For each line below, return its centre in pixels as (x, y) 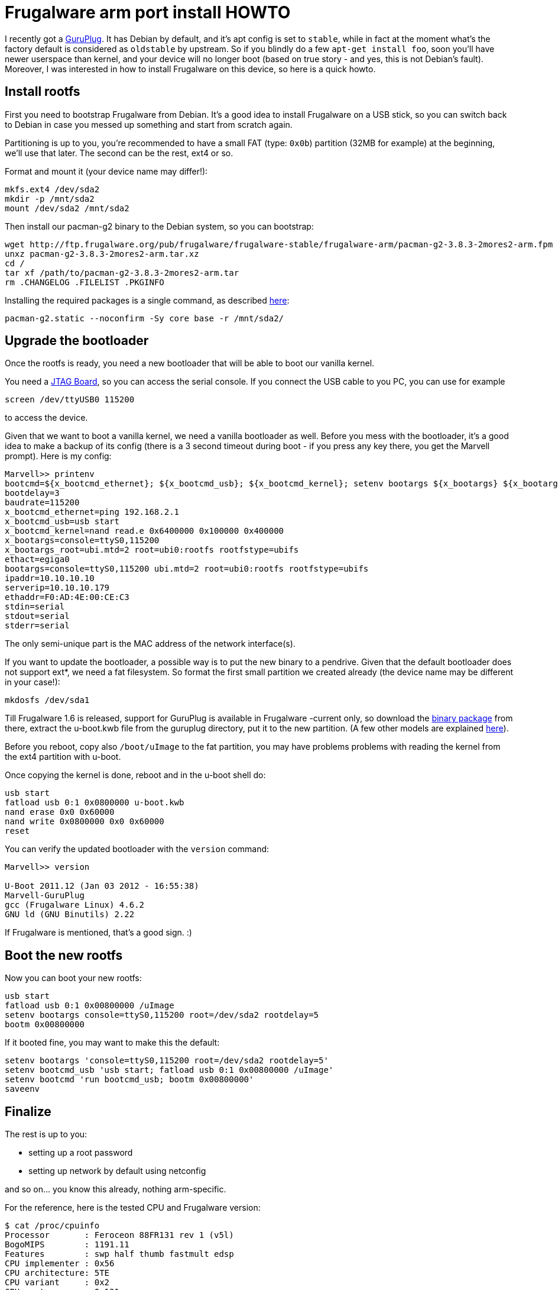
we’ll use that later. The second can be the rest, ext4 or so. (119, 153)
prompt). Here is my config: (58, 456)
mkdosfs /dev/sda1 (47, 700)
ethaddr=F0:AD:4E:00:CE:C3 (67, 597)
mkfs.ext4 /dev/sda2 (52, 189)
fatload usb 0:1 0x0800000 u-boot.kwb (95, 803)
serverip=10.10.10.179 (57, 588)
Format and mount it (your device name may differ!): (106, 171)
